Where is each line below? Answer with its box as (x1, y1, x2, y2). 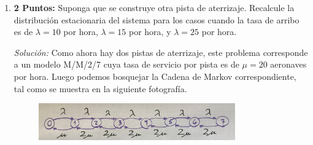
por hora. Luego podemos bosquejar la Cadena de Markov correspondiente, (14, 69, 296, 82)
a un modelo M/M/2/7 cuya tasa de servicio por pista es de (14, 58, 239, 71)
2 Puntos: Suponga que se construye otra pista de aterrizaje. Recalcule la (14, 1, 295, 14)
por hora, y (129, 25, 171, 38)
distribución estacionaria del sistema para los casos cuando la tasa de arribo (14, 13, 299, 26)
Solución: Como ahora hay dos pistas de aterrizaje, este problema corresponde (14, 45, 308, 58)
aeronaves (270, 58, 307, 71)
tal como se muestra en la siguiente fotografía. (14, 82, 187, 95)
